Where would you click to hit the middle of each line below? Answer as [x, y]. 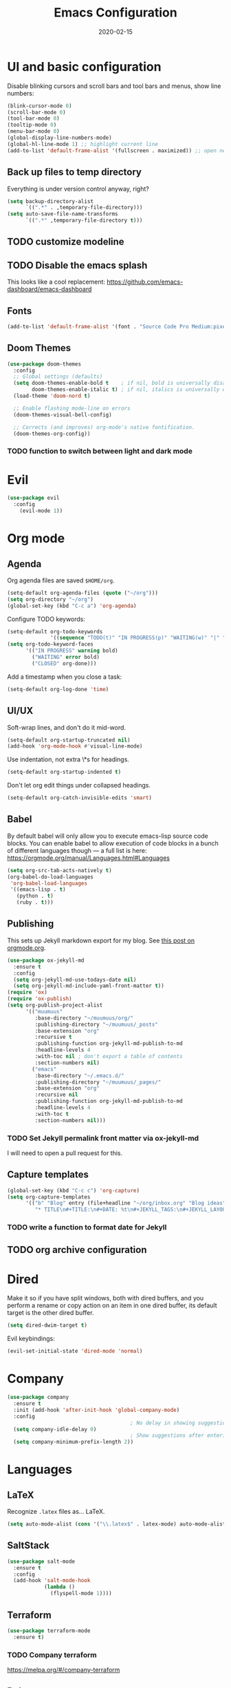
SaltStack [28, 1546]
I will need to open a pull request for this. [65, 1153]
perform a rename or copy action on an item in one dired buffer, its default [112, 1305]
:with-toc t [52, 1114]
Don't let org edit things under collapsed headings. [79, 785]
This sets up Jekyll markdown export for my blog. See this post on [101, 940]
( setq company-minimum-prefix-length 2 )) [74, 1442]
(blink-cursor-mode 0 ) [40, 106]
